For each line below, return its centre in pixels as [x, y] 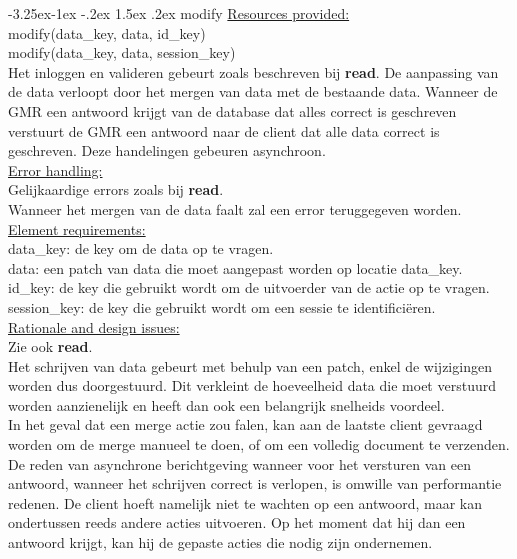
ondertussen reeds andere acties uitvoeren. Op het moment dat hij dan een [237, 522]
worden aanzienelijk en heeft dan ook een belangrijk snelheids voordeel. [226, 404]
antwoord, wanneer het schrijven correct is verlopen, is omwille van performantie [255, 483]
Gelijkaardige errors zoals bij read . [116, 189]
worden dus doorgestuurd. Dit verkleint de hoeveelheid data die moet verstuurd [252, 385]
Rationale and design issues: [94, 326]
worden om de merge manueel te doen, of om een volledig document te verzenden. [259, 444]
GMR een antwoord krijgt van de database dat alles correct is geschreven [232, 110]
